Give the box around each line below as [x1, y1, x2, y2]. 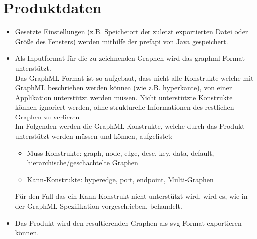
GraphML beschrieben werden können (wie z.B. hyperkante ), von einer [15, 82, 232, 93]
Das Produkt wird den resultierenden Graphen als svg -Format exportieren [15, 217, 242, 228]
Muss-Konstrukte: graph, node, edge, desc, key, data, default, [27, 147, 214, 158]
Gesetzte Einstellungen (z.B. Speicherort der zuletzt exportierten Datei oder [15, 26, 248, 37]
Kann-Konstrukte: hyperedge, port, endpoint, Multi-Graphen [27, 174, 214, 184]
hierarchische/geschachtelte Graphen [27, 157, 138, 168]
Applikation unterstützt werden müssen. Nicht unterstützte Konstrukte [15, 92, 233, 102]
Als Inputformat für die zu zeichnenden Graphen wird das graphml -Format [15, 53, 245, 63]
